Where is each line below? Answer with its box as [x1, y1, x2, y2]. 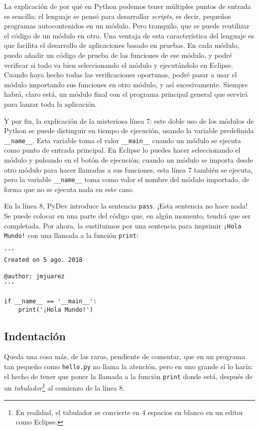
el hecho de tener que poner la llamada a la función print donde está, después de [4, 371, 253, 381]
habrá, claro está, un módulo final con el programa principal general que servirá [4, 89, 248, 99]
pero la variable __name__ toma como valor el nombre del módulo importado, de [4, 174, 250, 185]
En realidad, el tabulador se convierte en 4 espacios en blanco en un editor [15, 407, 244, 417]
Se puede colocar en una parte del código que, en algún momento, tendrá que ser [4, 211, 251, 221]
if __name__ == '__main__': [4, 297, 97, 305]
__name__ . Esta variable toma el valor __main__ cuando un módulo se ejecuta [4, 135, 241, 145]
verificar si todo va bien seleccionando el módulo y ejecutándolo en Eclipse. [4, 59, 233, 70]
